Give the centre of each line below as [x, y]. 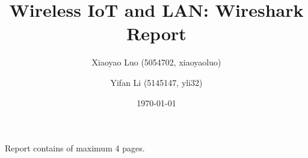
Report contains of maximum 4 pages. [75, 148]
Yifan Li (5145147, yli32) [156, 82]
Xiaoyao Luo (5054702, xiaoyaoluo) [156, 62]
